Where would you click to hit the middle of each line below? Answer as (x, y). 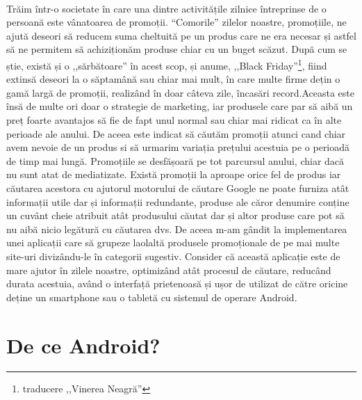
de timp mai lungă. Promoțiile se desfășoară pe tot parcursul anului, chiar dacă (175, 160)
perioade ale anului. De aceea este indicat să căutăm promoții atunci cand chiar (176, 133)
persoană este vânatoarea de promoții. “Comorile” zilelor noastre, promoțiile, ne (176, 22)
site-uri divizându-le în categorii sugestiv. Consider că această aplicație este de (173, 256)
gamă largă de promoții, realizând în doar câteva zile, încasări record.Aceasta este (180, 92)
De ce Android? (83, 345)
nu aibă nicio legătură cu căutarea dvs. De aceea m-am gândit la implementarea (177, 229)
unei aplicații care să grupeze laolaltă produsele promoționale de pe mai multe (173, 242)
